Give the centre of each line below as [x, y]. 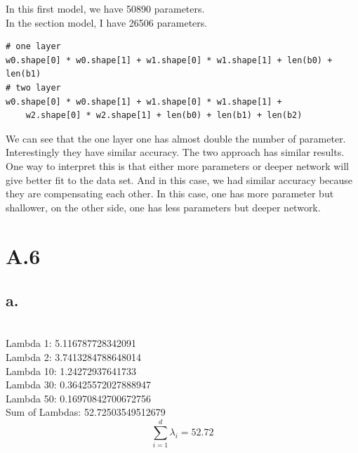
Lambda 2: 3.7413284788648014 [74, 357]
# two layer [33, 87]
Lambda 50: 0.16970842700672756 [79, 398]
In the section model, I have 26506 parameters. [107, 22]
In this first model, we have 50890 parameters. [105, 8]
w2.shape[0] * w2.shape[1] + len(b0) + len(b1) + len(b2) [164, 116]
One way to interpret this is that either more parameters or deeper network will [177, 165]
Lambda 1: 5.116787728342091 [71, 343]
